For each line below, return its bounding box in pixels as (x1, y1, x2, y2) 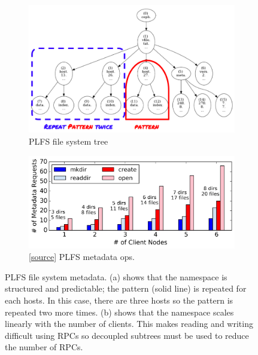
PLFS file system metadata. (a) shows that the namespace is (5, 270, 227, 283)
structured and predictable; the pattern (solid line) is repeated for (5, 282, 247, 295)
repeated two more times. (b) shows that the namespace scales (5, 305, 234, 318)
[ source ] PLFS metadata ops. (29, 250, 135, 263)
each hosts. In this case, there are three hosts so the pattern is (5, 293, 233, 306)
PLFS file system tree (29, 135, 108, 148)
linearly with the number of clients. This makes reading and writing (5, 317, 253, 330)
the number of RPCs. (5, 341, 83, 353)
